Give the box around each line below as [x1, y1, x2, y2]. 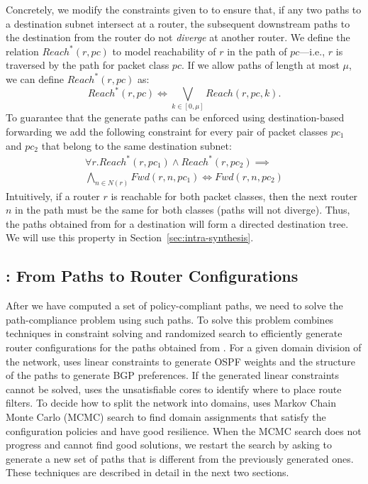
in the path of [227, 43, 287, 58]
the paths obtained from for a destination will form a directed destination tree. [6, 216, 349, 231]
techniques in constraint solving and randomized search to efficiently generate [6, 326, 342, 341]
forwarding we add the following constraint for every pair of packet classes [6, 123, 328, 138]
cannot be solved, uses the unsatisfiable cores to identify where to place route [6, 381, 342, 396]
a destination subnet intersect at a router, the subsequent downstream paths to [6, 16, 350, 31]
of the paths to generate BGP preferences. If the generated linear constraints [6, 368, 340, 383]
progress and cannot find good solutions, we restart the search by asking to [6, 437, 333, 452]
